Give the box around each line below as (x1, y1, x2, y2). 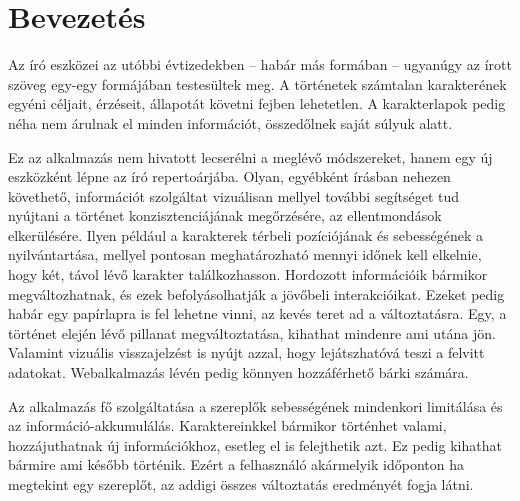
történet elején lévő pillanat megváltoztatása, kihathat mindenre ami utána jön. (8, 322, 496, 343)
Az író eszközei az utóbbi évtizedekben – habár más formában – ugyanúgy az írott (8, 54, 512, 75)
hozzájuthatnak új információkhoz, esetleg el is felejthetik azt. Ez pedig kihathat (8, 434, 502, 455)
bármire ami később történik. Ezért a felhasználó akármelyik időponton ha (8, 454, 464, 475)
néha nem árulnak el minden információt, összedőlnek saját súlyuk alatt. (8, 112, 453, 133)
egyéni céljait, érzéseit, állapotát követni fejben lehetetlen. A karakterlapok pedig (8, 93, 506, 114)
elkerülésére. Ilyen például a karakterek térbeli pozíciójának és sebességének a (8, 224, 483, 245)
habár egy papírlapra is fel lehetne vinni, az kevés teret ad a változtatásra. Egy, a (8, 303, 507, 324)
